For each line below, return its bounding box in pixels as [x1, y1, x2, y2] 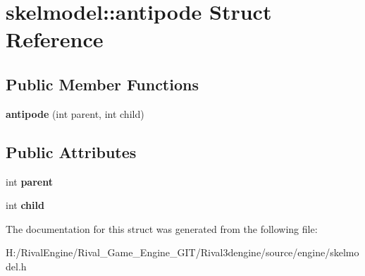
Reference [6, 25, 104, 54]
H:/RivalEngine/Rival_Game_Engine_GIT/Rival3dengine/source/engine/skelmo [6, 245, 359, 260]
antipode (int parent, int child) [6, 106, 144, 121]
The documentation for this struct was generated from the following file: [6, 221, 318, 236]
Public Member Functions [6, 73, 199, 95]
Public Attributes [6, 140, 137, 162]
